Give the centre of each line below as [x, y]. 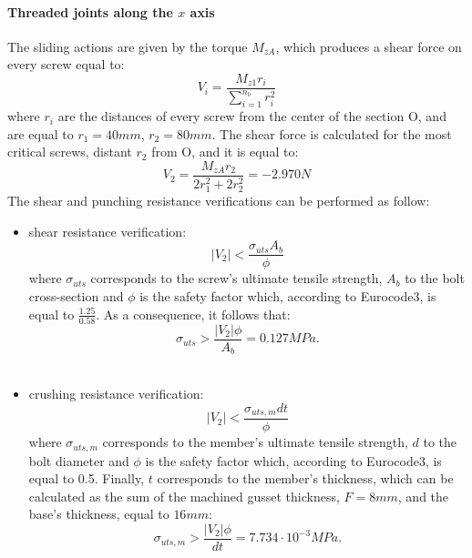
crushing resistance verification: [116, 393]
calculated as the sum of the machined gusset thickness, [184, 496]
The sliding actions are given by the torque [128, 46]
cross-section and [76, 295]
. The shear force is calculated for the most [332, 133]
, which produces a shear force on [369, 46]
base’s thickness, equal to [99, 514]
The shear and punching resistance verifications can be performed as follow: [219, 201]
